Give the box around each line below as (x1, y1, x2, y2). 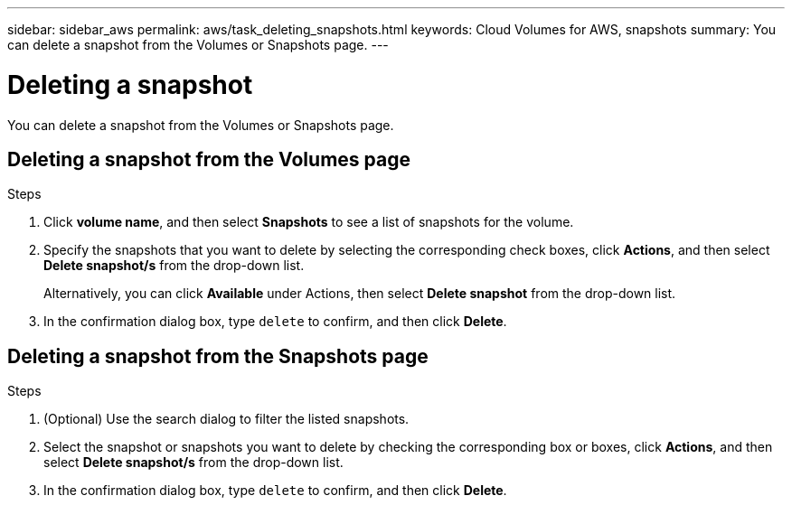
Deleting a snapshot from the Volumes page (7, 147, 410, 171)
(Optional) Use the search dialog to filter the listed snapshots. (43, 411, 410, 427)
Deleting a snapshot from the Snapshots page (7, 344, 429, 368)
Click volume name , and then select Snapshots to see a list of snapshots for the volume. (43, 214, 574, 230)
